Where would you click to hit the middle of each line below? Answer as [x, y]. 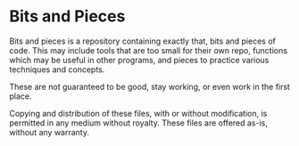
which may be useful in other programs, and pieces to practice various [139, 60]
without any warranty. [49, 132]
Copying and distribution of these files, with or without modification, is [138, 113]
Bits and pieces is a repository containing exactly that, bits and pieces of [143, 41]
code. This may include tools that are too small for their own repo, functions [149, 50]
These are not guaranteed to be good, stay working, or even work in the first [149, 86]
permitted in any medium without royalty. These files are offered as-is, [138, 123]
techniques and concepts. [57, 69]
